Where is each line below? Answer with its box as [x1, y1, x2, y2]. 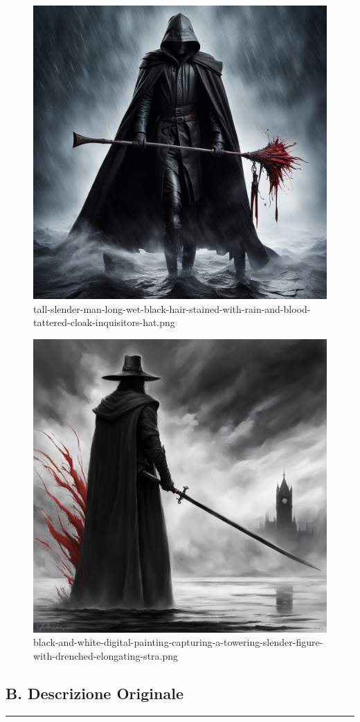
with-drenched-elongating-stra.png [33, 648, 179, 662]
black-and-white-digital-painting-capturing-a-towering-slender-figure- [33, 635, 323, 649]
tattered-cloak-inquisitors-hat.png [33, 315, 175, 330]
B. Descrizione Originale [6, 682, 183, 703]
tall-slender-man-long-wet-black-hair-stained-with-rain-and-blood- [33, 301, 311, 316]
